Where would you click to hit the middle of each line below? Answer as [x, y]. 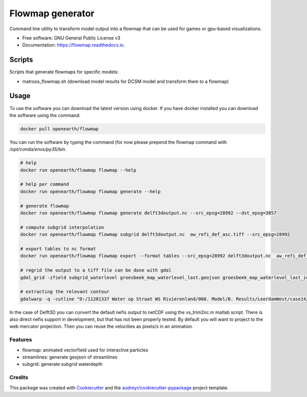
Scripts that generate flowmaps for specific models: [64, 72]
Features [21, 340]
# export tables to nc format [58, 249]
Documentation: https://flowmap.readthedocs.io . [74, 45]
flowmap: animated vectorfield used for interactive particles [85, 350]
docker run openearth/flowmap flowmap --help [78, 170]
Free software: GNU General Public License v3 [71, 38]
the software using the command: [45, 115]
